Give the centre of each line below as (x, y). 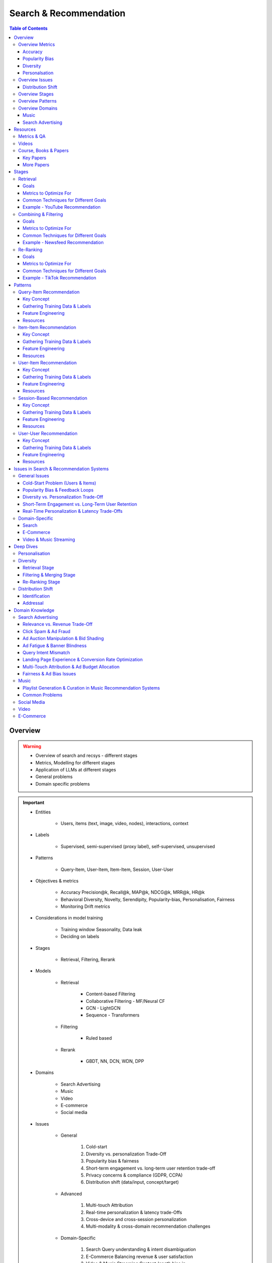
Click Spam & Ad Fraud (47, 631)
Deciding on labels (80, 937)
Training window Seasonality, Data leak (101, 929)
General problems (54, 777)
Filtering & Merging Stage (49, 575)
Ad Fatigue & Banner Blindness (55, 645)
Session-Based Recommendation (53, 398)
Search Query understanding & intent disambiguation (141, 1249)
